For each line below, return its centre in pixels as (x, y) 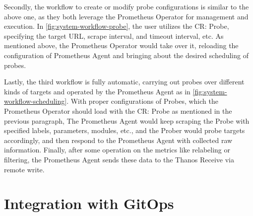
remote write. (24, 169)
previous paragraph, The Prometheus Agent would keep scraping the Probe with (127, 120)
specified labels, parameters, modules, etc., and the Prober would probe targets (125, 130)
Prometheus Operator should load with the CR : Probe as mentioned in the (118, 110)
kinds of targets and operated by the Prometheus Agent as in (97, 91)
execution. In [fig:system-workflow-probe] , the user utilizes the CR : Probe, (117, 26)
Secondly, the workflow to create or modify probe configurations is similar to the (126, 6)
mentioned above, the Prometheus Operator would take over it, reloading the (121, 45)
